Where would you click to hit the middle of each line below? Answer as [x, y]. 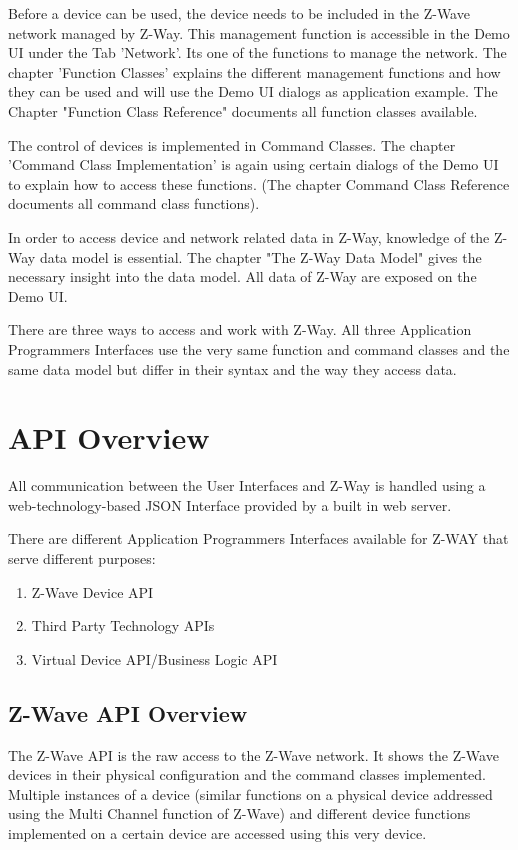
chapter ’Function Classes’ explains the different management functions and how [254, 71]
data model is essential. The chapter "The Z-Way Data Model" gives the [260, 256]
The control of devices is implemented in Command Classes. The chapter [232, 144]
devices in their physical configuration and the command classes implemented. [247, 774]
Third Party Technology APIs [123, 625]
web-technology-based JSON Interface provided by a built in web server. [230, 504]
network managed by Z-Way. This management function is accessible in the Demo [259, 32]
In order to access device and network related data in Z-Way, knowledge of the [249, 236]
